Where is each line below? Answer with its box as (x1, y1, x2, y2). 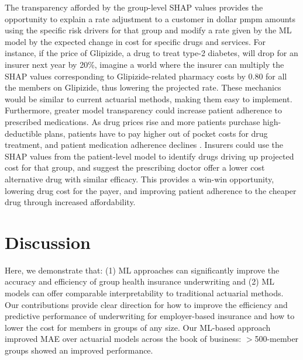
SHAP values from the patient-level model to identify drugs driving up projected (5, 150, 294, 162)
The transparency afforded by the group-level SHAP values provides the (5, 1, 263, 13)
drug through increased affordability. (5, 196, 136, 208)
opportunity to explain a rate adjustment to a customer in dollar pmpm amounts (5, 12, 296, 25)
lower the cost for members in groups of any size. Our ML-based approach (5, 321, 271, 333)
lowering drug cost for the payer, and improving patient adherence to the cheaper (5, 184, 297, 196)
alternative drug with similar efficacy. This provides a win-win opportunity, (5, 172, 274, 185)
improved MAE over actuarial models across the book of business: (5, 333, 242, 345)
